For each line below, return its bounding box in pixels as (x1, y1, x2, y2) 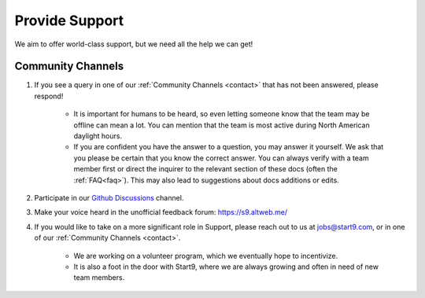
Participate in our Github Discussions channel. (34, 193, 184, 202)
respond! (34, 91, 64, 101)
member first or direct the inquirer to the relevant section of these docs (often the (73, 164, 338, 174)
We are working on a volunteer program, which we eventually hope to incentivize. (73, 251, 338, 260)
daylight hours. (73, 131, 122, 141)
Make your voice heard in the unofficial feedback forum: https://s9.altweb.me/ (34, 208, 287, 217)
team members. (73, 273, 125, 282)
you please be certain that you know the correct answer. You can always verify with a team (73, 153, 369, 163)
